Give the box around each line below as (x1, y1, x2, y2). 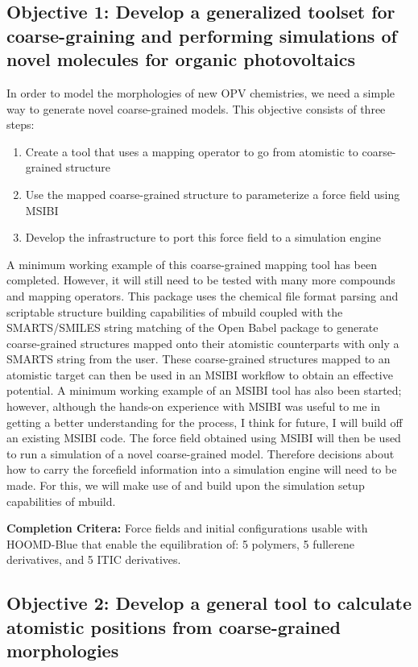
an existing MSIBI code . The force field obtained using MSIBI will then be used (6, 429, 401, 446)
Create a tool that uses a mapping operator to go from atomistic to (25, 143, 358, 159)
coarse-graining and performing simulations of (6, 23, 397, 48)
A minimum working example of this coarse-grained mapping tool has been (6, 255, 378, 272)
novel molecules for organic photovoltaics (6, 47, 355, 72)
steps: (6, 116, 35, 133)
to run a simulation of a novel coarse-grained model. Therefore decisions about (6, 445, 395, 462)
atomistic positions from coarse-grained (6, 614, 341, 639)
